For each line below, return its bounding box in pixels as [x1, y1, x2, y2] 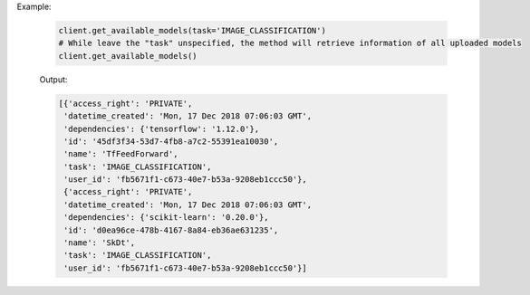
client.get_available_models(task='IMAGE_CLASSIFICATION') [58, 25, 326, 35]
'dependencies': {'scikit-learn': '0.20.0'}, [63, 213, 269, 223]
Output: [39, 73, 68, 85]
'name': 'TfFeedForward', [63, 149, 178, 159]
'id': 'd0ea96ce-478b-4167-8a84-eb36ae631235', [63, 224, 279, 235]
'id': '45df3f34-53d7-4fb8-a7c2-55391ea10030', [63, 136, 279, 147]
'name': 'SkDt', [63, 238, 136, 248]
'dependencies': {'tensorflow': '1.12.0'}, [63, 123, 260, 134]
